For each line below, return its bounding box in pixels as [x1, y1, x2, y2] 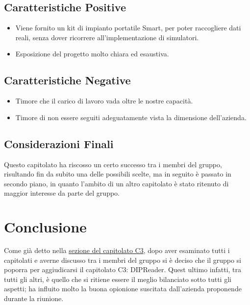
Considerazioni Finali [4, 136, 114, 151]
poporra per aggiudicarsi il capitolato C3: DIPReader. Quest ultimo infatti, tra [4, 264, 242, 275]
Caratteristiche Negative [4, 73, 131, 88]
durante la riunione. [4, 293, 64, 304]
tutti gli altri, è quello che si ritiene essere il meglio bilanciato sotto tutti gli [4, 274, 231, 284]
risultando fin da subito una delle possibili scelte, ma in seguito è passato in [4, 169, 231, 179]
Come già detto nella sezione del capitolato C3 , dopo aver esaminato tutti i [4, 245, 230, 255]
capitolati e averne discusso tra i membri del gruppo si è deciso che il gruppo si [4, 254, 242, 265]
